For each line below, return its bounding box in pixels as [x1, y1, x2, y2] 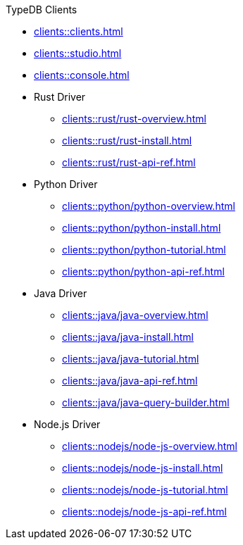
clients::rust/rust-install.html [62, 134, 192, 146]
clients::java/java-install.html [62, 331, 194, 343]
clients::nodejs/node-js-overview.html [62, 440, 237, 452]
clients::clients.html [34, 25, 123, 37]
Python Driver [34, 178, 98, 190]
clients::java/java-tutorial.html [62, 353, 199, 365]
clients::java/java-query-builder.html [62, 396, 230, 408]
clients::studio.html [34, 47, 122, 59]
